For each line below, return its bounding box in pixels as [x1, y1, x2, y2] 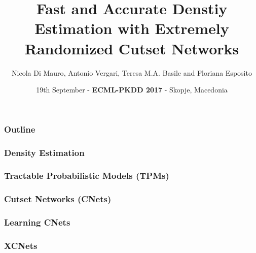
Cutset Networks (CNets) [4, 193, 112, 205]
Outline [4, 122, 35, 135]
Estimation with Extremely [34, 18, 229, 39]
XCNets [4, 239, 38, 251]
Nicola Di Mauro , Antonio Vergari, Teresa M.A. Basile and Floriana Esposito [12, 67, 252, 78]
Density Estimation [4, 146, 85, 159]
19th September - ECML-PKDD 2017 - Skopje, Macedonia [36, 84, 228, 95]
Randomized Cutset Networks [24, 38, 239, 58]
